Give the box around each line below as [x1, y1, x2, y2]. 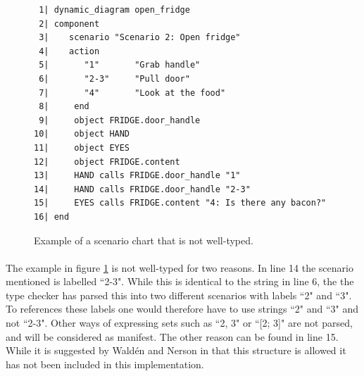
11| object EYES [34, 142, 130, 153]
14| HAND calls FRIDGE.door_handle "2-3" [34, 184, 251, 194]
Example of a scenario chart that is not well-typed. [34, 232, 253, 247]
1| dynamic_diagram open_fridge [39, 5, 190, 15]
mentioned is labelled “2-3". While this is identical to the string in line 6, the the [6, 274, 354, 289]
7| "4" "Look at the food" [39, 87, 226, 98]
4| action [39, 46, 100, 56]
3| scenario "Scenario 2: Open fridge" [39, 32, 241, 43]
